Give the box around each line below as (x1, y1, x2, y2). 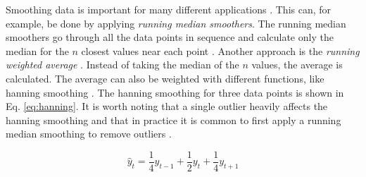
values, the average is (251, 57, 343, 72)
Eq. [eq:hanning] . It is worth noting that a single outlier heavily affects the (6, 99, 328, 114)
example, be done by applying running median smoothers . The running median (6, 16, 346, 30)
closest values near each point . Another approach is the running (81, 43, 360, 58)
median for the (6, 43, 69, 58)
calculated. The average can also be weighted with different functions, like (6, 71, 324, 85)
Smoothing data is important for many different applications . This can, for (6, 2, 332, 16)
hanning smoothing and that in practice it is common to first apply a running (6, 112, 341, 127)
